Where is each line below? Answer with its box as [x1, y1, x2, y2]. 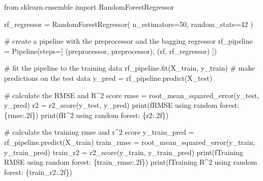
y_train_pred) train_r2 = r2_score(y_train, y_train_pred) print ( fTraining [4, 146, 244, 157]
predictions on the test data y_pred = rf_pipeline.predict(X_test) [4, 72, 213, 83]
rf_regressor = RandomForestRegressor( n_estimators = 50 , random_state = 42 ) [4, 18, 253, 29]
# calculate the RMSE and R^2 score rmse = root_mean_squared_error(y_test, [4, 89, 259, 100]
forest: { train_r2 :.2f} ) [4, 166, 72, 177]
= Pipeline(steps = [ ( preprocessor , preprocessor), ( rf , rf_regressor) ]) [4, 45, 217, 56]
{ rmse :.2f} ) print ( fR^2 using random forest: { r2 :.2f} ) [4, 109, 169, 120]
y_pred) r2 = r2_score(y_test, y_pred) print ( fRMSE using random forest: [4, 100, 239, 110]
